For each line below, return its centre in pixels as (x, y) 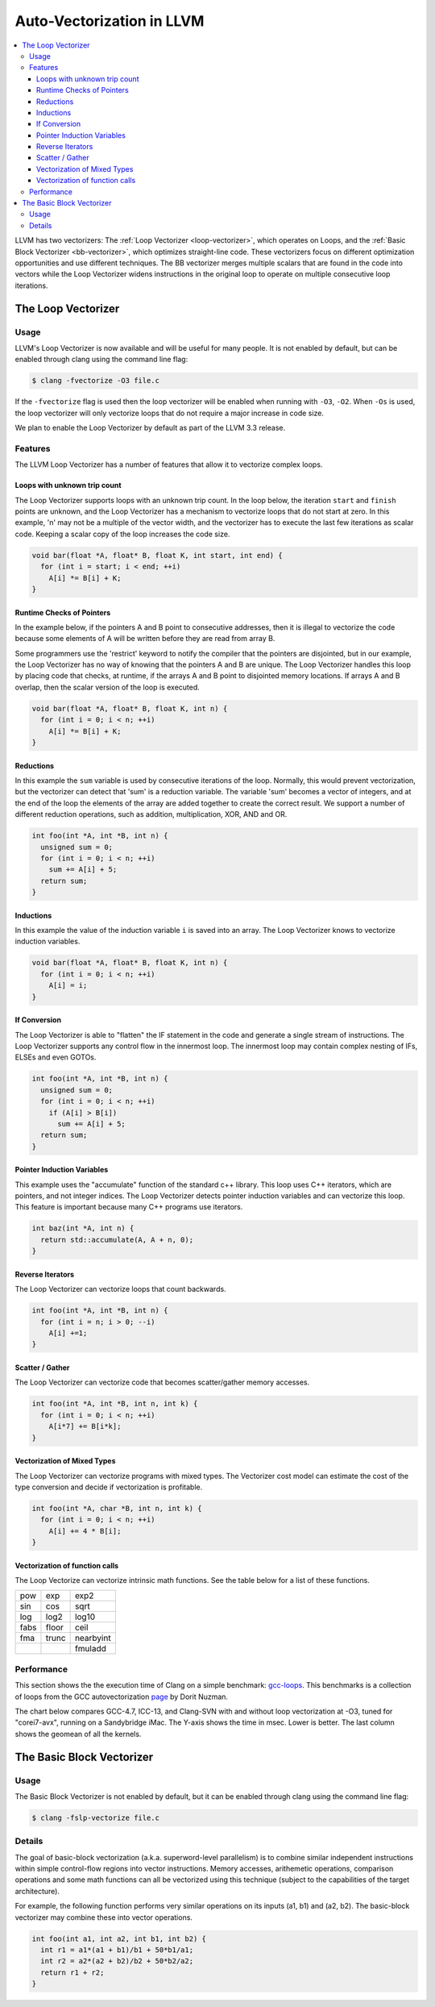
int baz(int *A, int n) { (83, 1228)
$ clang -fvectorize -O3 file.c (96, 381)
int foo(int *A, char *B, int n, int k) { (117, 1508)
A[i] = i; (68, 985)
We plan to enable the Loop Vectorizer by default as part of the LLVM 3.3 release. (150, 428)
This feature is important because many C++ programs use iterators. (129, 1207)
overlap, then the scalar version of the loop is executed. (108, 687)
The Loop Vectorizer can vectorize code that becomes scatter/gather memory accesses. (162, 1382)
